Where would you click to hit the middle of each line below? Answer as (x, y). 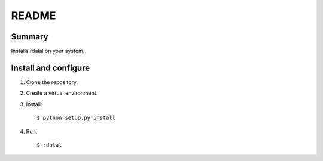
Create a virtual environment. (62, 93)
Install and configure (50, 68)
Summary (30, 37)
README (33, 16)
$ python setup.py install (76, 118)
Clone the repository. (52, 82)
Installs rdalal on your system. (48, 51)
